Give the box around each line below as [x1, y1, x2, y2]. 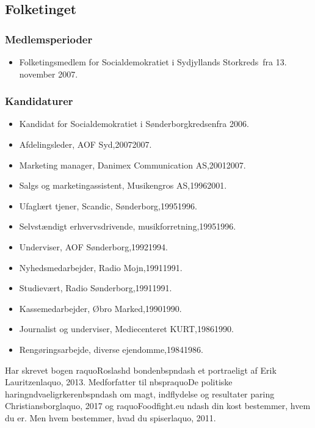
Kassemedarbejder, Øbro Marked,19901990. [19, 302, 182, 314]
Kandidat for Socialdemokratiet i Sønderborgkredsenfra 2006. [19, 117, 249, 130]
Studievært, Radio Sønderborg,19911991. [19, 281, 172, 294]
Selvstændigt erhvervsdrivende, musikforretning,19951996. [19, 220, 236, 233]
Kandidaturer [5, 93, 73, 109]
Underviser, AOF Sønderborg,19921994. [19, 240, 168, 253]
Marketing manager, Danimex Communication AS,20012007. [19, 158, 246, 171]
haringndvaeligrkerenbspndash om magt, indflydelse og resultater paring [5, 387, 275, 400]
